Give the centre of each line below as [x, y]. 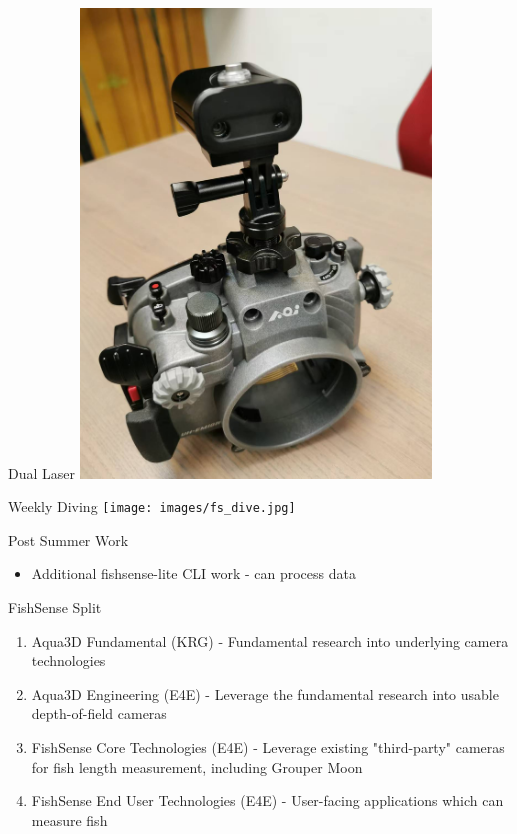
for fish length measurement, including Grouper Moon [197, 766]
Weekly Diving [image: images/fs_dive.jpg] [152, 506]
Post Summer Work [68, 539]
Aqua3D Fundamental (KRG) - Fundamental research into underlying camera [270, 640]
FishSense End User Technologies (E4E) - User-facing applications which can [267, 800]
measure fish [69, 819]
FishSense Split [55, 606]
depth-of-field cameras [99, 713]
